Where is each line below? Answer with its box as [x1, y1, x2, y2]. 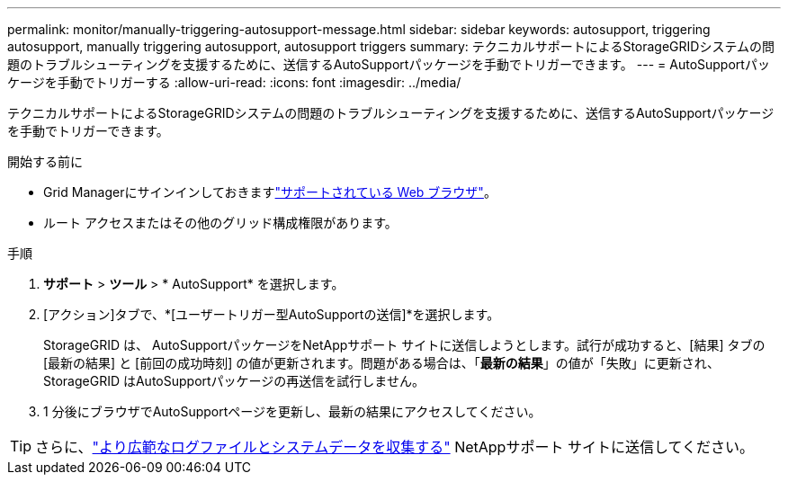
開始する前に [7, 154, 83, 169]
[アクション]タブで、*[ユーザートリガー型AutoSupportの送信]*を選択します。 [43, 307, 500, 322]
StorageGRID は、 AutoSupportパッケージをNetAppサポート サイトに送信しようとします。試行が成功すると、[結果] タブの [43, 337, 766, 353]
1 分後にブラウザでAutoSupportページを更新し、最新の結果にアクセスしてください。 [43, 404, 542, 419]
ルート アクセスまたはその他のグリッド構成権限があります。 [43, 215, 398, 230]
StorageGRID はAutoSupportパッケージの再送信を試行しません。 [43, 373, 425, 388]
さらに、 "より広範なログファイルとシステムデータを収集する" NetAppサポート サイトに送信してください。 [35, 438, 754, 456]
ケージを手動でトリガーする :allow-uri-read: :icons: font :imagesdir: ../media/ [7, 75, 461, 90]
